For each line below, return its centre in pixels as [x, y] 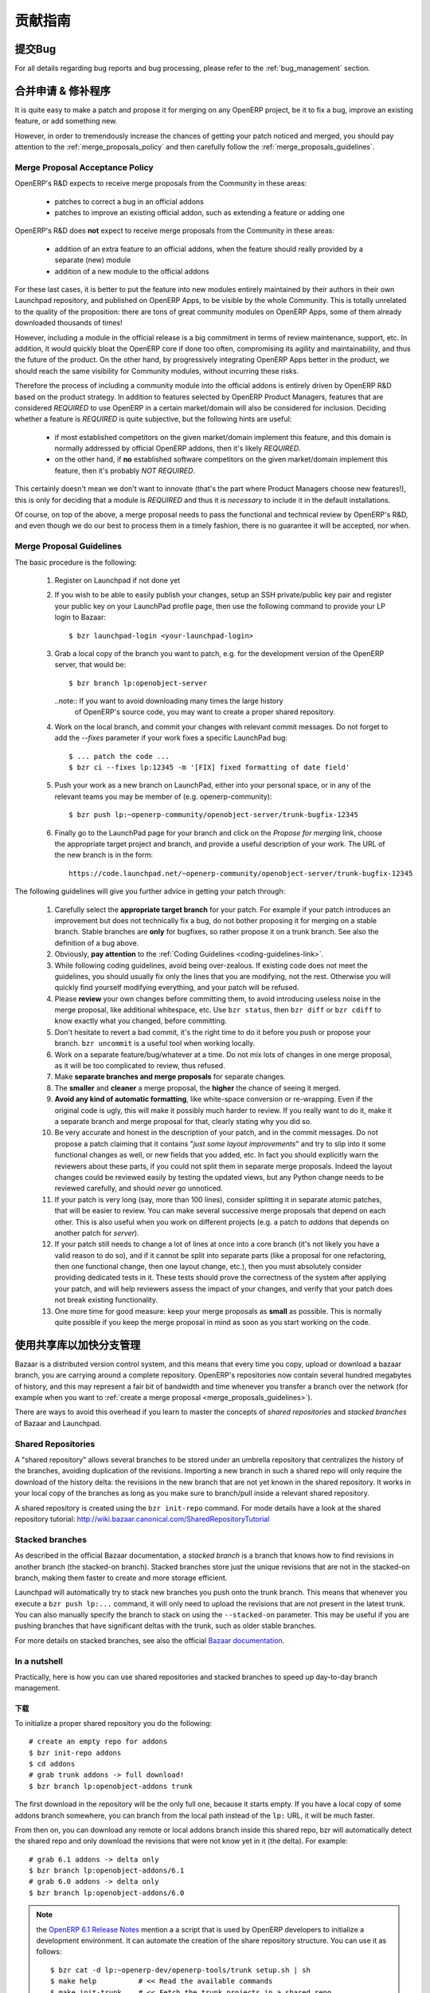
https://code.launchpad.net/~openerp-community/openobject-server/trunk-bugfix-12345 [241, 873]
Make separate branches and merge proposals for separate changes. [170, 1077]
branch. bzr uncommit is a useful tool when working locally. [155, 1044]
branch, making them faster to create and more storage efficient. [121, 1578]
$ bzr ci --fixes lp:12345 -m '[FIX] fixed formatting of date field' [209, 768]
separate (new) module [93, 260]
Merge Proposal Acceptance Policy [84, 167]
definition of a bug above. [97, 943]
